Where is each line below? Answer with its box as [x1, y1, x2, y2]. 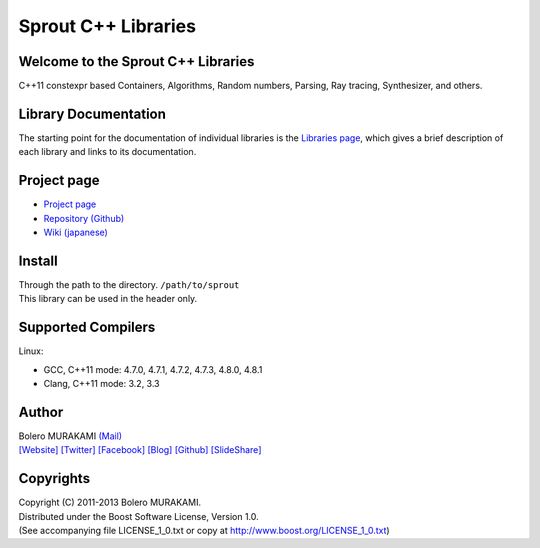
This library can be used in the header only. [18, 293, 198, 305]
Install [18, 252, 59, 269]
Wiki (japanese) [43, 226, 109, 239]
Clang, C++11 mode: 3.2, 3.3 [43, 378, 160, 390]
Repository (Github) [43, 212, 125, 224]
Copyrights [18, 470, 90, 487]
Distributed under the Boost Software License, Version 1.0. [18, 510, 259, 522]
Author [18, 403, 64, 420]
